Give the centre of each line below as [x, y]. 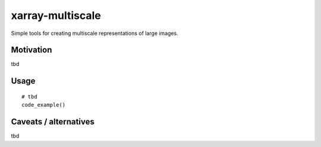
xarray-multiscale [56, 15]
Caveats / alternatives [53, 122]
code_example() [44, 105]
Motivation [32, 50]
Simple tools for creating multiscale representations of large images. [95, 33]
